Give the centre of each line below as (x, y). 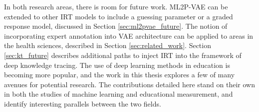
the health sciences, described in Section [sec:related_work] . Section (108, 45)
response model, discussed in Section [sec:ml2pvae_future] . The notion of (116, 26)
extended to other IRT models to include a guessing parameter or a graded (119, 16)
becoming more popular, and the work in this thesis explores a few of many (120, 75)
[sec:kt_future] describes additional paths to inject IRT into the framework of (123, 55)
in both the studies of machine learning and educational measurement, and (119, 94)
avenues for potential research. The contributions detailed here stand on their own (129, 84)
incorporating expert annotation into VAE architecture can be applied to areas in (129, 35)
